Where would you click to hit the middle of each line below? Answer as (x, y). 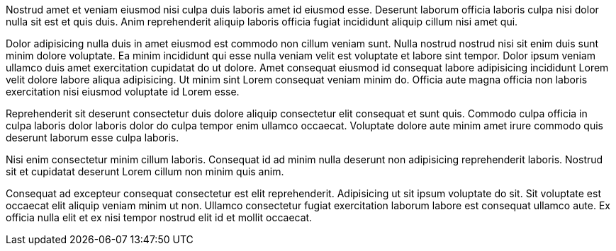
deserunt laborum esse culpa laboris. (93, 138)
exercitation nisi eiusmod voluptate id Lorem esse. (123, 92)
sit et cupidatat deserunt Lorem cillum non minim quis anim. (145, 171)
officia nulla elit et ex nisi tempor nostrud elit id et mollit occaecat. (159, 217)
